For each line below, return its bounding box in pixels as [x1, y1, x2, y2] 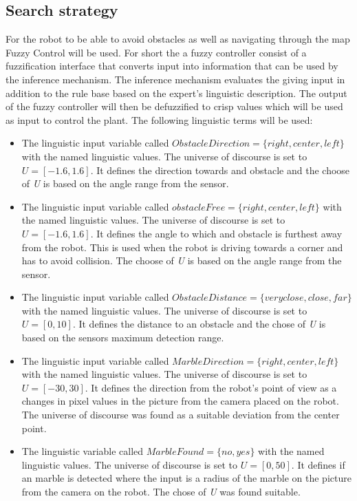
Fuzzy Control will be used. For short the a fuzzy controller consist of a [6, 45, 307, 59]
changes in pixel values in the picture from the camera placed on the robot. [21, 394, 339, 408]
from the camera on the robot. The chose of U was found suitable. [21, 484, 301, 499]
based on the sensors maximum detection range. [21, 330, 224, 345]
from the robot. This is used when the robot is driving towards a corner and [21, 239, 343, 254]
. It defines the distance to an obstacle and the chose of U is [72, 317, 326, 331]
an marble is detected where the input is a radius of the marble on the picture [21, 471, 351, 485]
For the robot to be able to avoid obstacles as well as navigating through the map [6, 32, 350, 46]
